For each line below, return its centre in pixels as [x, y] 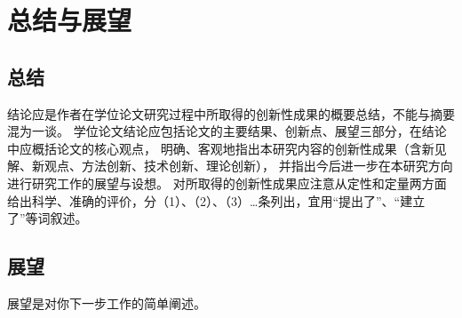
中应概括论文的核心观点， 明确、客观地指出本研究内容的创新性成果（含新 [221, 148]
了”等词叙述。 [48, 218]
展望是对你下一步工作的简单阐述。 [107, 302]
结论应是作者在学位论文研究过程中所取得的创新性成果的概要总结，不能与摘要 [231, 113]
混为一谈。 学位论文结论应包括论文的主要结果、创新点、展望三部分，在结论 [227, 131]
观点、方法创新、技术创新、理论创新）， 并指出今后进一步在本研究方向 [248, 166]
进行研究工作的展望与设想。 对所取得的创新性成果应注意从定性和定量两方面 [227, 183]
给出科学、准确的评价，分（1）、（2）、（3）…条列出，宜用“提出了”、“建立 [216, 200]
